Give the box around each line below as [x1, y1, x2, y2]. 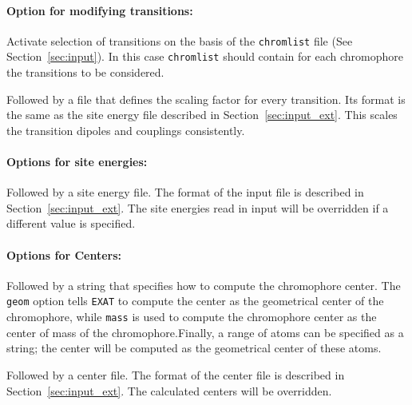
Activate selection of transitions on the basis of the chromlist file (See [6, 32, 353, 49]
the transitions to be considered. [6, 64, 164, 81]
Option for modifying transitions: [6, 2, 193, 18]
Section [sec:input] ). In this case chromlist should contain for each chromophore [6, 48, 403, 65]
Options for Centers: [6, 246, 122, 263]
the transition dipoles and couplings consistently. [6, 121, 245, 138]
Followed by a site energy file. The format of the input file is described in [6, 184, 364, 201]
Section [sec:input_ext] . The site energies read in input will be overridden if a [6, 199, 389, 216]
